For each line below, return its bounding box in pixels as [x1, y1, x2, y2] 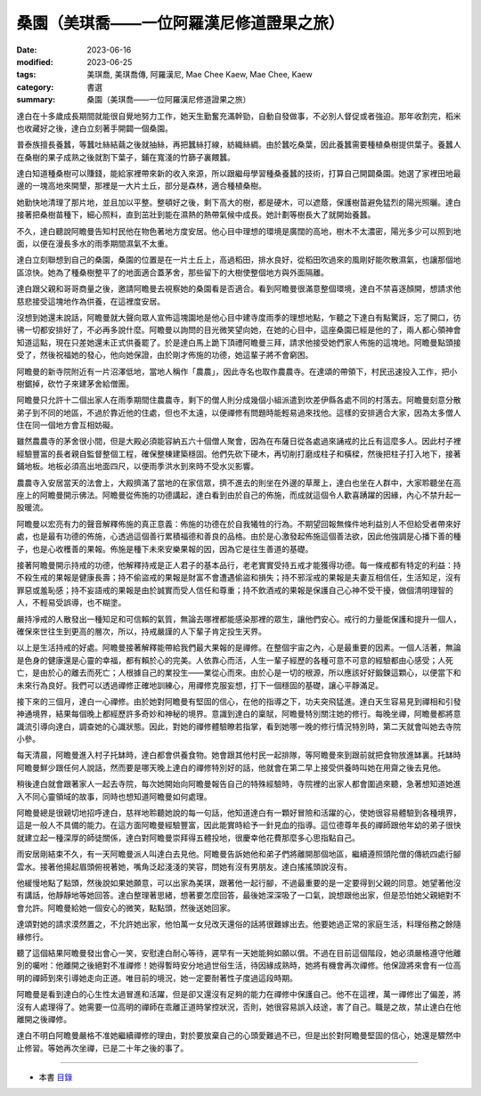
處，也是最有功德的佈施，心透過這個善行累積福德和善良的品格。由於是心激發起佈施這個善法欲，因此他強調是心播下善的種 [16, 531, 461, 542]
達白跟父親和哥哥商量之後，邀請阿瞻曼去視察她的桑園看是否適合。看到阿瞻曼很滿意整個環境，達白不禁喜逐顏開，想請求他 [16, 283, 461, 294]
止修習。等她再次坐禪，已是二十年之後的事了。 [16, 1043, 189, 1053]
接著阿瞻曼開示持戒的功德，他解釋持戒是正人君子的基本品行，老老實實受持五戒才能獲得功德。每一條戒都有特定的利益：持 [16, 560, 461, 570]
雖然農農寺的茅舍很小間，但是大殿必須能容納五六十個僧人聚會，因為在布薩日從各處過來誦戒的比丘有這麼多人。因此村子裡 [16, 436, 461, 447]
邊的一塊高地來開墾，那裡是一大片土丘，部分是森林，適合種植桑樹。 [16, 181, 266, 191]
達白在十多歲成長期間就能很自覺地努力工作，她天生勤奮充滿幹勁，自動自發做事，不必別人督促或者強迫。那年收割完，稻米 [16, 110, 461, 121]
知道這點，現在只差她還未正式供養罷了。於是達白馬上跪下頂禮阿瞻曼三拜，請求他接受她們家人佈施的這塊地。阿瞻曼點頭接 [16, 337, 461, 347]
